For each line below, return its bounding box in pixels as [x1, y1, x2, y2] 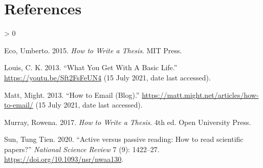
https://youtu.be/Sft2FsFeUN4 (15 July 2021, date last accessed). [4, 72, 211, 82]
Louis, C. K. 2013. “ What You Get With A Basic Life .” [4, 62, 178, 73]
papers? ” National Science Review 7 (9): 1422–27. [4, 143, 160, 154]
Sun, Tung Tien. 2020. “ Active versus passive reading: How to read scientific [4, 134, 244, 144]
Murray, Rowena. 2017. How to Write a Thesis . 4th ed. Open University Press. [4, 116, 251, 127]
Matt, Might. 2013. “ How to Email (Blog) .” [4, 89, 140, 100]
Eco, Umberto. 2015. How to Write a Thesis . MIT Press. [4, 45, 182, 55]
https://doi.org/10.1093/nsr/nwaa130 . [4, 154, 124, 164]
